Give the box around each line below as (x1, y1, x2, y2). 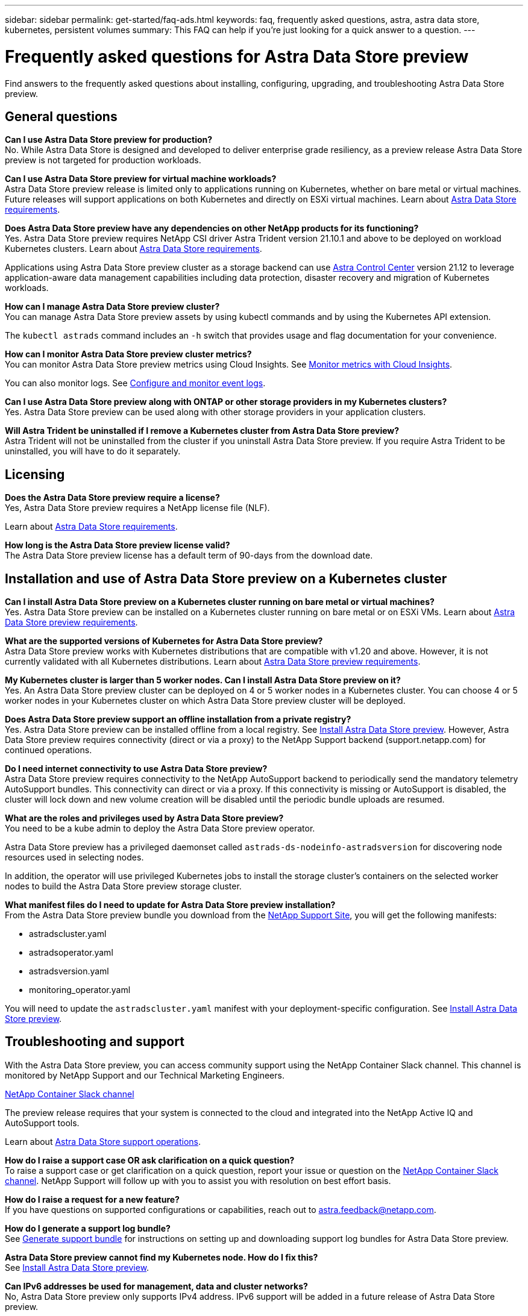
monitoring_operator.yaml (29, 985, 131, 995)
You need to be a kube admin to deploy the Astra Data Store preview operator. (5, 823, 315, 834)
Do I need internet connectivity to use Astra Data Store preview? (5, 763, 268, 774)
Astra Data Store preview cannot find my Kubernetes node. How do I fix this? (5, 1252, 318, 1262)
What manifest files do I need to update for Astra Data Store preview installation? (5, 900, 336, 910)
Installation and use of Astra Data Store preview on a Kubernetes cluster (5, 571, 447, 586)
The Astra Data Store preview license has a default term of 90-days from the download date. (5, 550, 373, 561)
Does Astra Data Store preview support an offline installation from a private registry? (5, 714, 351, 725)
